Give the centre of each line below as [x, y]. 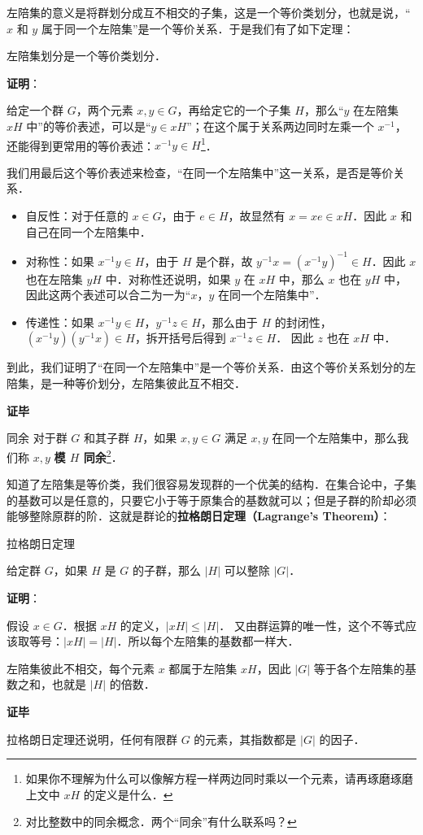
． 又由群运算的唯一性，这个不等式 [312, 625]
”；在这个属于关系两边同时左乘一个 [280, 126]
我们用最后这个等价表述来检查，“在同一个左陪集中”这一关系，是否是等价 [200, 172]
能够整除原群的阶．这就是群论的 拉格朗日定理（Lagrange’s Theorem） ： [199, 516]
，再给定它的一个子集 [234, 110]
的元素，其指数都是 [245, 739]
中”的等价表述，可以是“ [89, 126]
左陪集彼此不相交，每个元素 [81, 668]
